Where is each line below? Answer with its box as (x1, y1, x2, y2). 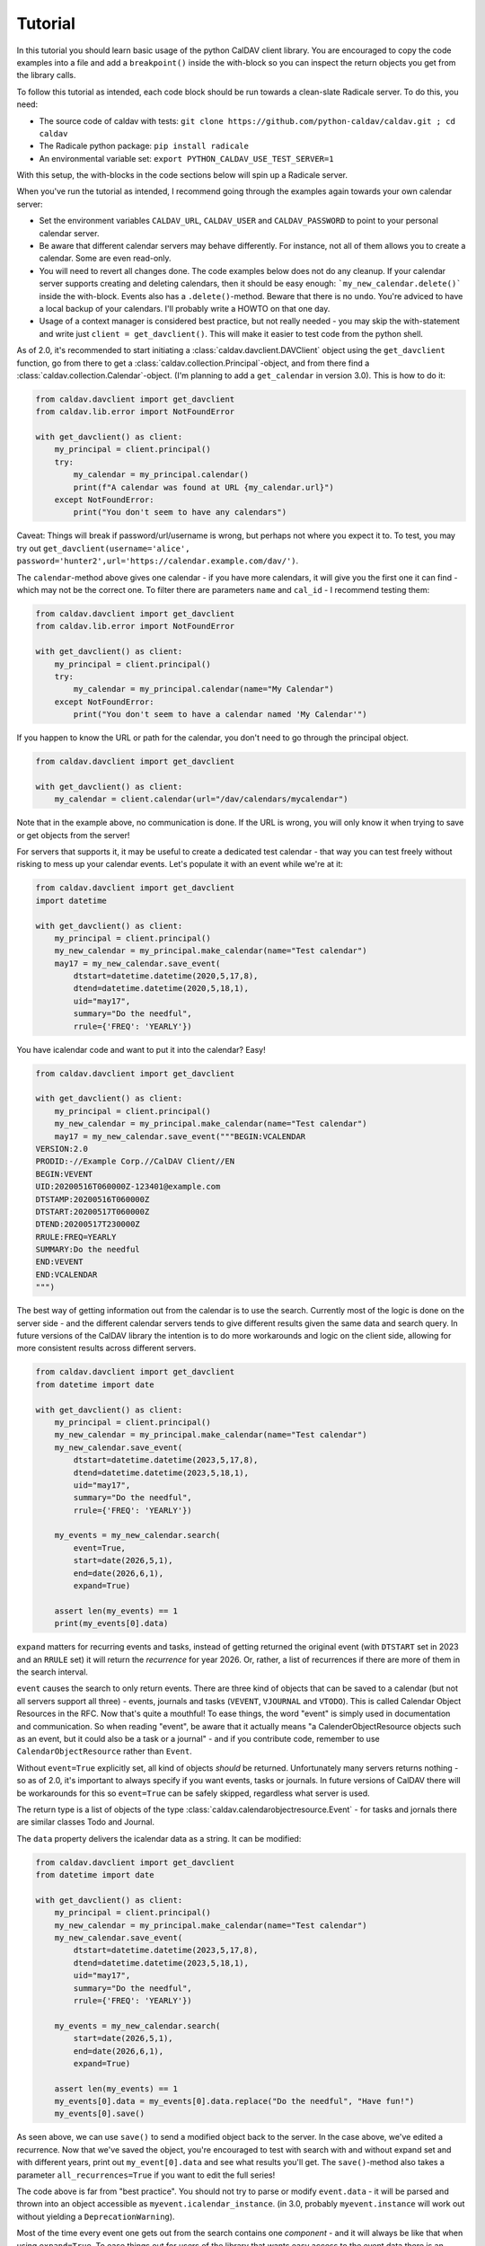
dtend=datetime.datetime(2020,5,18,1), (73, 984, 249, 994)
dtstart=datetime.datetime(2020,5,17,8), (73, 971, 259, 981)
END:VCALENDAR (35, 1269, 98, 1279)
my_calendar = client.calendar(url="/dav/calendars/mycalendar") (54, 794, 348, 804)
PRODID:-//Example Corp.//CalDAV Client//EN (35, 1156, 235, 1167)
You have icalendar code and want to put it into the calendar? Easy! (16, 1044, 266, 1055)
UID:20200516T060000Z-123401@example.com (35, 1181, 221, 1192)
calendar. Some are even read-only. (39, 252, 172, 264)
